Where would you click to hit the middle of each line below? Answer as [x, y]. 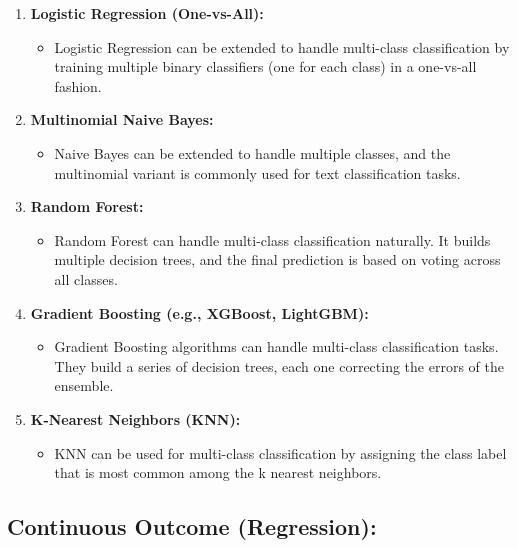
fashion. [78, 85]
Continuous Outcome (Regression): [192, 526]
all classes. [86, 278]
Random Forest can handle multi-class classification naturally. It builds [272, 239]
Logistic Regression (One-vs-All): [147, 13]
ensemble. [84, 385]
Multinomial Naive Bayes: [122, 119]
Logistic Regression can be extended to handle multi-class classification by [282, 46]
